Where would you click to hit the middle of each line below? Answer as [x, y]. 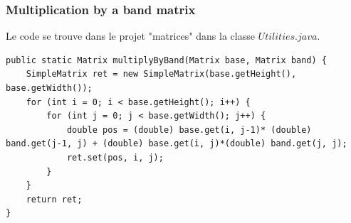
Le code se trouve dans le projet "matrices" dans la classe [130, 36]
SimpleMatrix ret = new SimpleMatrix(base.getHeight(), [161, 74]
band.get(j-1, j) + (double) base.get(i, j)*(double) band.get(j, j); [177, 144]
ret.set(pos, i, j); [115, 157]
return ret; [54, 199]
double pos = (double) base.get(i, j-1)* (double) [189, 130]
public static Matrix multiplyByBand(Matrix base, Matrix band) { [167, 60]
